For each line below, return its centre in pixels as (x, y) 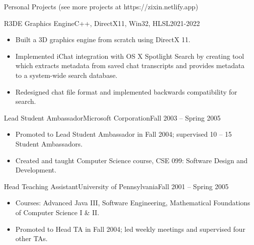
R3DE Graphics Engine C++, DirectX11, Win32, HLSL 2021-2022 (102, 23)
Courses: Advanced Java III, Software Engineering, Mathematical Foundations (133, 203)
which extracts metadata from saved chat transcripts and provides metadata (130, 65)
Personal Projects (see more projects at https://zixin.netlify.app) (101, 6)
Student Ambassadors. (49, 143)
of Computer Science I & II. (57, 212)
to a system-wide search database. (66, 75)
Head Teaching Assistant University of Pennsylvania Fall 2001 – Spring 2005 (116, 186)
